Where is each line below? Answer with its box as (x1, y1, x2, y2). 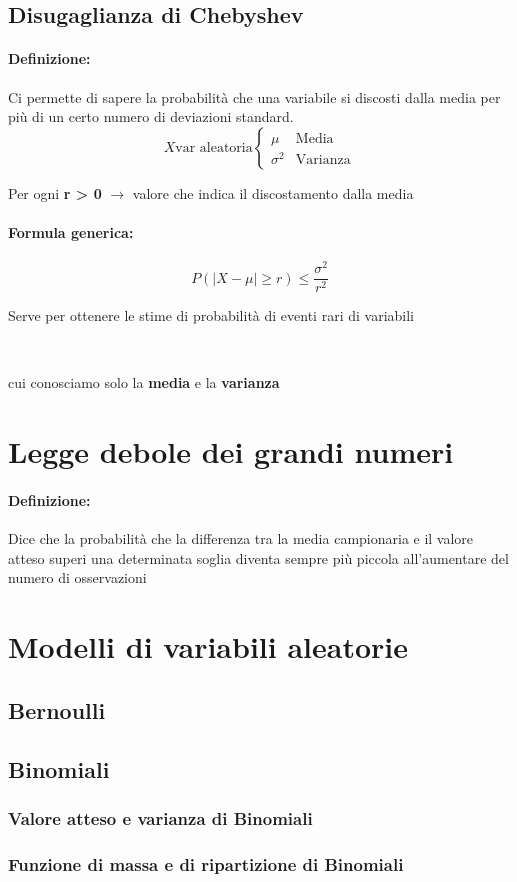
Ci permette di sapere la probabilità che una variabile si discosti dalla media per (8, 86, 501, 107)
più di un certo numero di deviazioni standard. (8, 106, 294, 127)
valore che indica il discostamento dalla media (132, 182, 414, 203)
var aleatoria (175, 140, 253, 155)
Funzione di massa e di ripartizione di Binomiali (8, 851, 404, 876)
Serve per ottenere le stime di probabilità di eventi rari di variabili (8, 305, 414, 326)
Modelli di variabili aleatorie (8, 626, 408, 667)
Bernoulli (8, 694, 106, 725)
